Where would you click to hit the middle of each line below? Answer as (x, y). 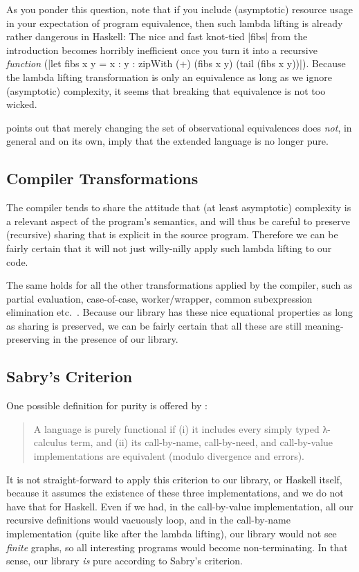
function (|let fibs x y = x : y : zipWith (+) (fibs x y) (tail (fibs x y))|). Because (176, 63)
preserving (28, 339)
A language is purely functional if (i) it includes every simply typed (176, 428)
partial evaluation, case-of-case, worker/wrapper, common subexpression (159, 298)
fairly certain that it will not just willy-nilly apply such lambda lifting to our (169, 248)
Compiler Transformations (102, 178)
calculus (50, 442)
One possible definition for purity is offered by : (107, 405)
